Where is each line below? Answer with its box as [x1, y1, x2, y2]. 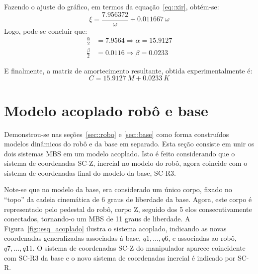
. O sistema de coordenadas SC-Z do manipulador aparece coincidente [32, 243, 246, 253]
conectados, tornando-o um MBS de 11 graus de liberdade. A [4, 213, 190, 224]
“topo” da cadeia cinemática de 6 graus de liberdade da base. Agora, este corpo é [4, 194, 252, 205]
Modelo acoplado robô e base [4, 100, 208, 120]
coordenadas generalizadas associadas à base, [4, 233, 141, 243]
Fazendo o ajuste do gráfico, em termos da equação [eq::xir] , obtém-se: [4, 1, 219, 11]
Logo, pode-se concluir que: [4, 25, 87, 36]
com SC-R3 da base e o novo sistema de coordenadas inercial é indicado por [4, 252, 236, 263]
